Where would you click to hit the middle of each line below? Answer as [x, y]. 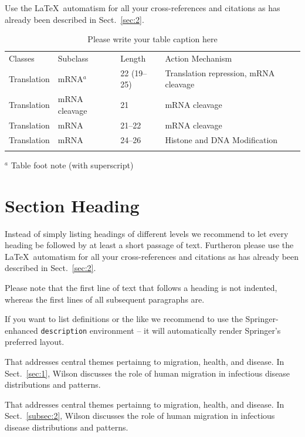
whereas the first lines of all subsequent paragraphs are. [105, 299]
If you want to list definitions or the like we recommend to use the [124, 319]
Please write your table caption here [152, 39]
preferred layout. [35, 342]
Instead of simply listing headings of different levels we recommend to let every [147, 233]
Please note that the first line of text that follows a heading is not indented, [141, 288]
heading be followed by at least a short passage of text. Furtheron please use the [149, 245]
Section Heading [72, 205]
